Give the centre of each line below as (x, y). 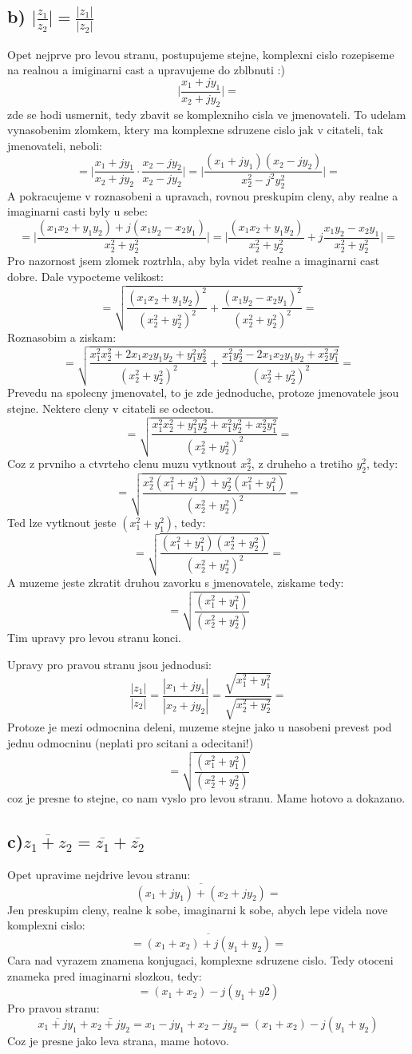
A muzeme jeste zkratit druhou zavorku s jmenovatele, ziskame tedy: (176, 582)
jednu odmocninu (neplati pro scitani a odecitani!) (131, 742)
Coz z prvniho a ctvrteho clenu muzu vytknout (122, 464)
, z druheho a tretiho (302, 464)
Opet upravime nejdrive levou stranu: (99, 874)
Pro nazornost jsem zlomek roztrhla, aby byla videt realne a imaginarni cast (194, 261)
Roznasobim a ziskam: (62, 337)
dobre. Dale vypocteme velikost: (85, 276)
